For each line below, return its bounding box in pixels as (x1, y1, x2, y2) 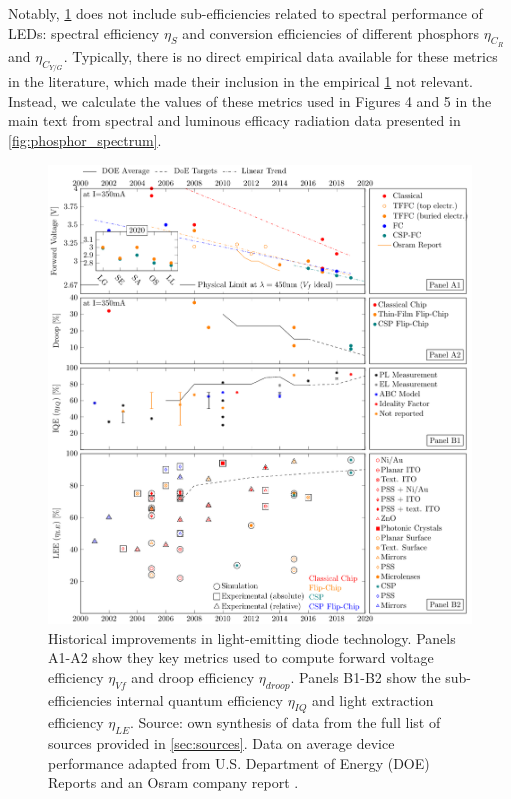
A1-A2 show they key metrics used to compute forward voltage (48, 647, 434, 668)
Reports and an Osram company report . (48, 772, 299, 793)
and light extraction (312, 689, 434, 710)
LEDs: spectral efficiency (8, 22, 160, 43)
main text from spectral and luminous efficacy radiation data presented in (8, 110, 461, 131)
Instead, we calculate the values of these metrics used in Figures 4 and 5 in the (8, 90, 492, 111)
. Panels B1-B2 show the (290, 666, 441, 687)
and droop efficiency (131, 666, 255, 687)
